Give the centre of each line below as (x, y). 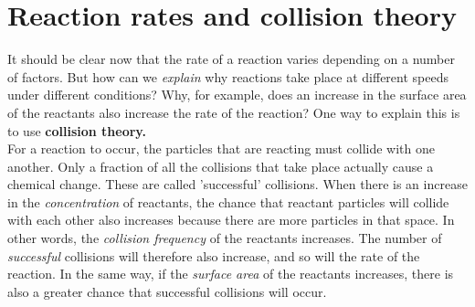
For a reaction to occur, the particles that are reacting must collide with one (222, 148)
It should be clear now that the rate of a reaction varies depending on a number (231, 59)
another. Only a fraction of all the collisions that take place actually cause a (221, 166)
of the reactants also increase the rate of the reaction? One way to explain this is (234, 112)
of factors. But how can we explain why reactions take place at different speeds (228, 76)
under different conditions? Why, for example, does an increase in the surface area (237, 95)
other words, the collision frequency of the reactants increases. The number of (225, 238)
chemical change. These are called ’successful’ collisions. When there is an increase (237, 184)
